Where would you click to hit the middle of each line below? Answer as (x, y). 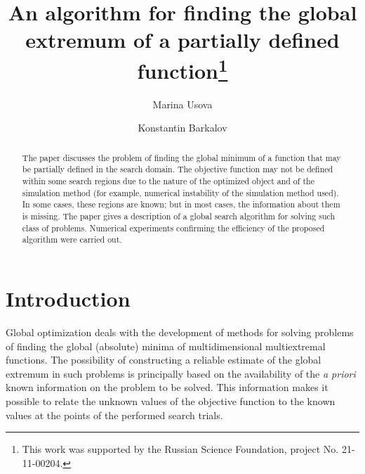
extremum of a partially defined (182, 40)
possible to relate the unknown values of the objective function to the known (171, 401)
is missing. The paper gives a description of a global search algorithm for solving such (179, 216)
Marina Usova (182, 104)
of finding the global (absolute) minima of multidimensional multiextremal (166, 346)
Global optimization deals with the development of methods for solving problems (180, 332)
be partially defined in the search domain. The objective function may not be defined (178, 169)
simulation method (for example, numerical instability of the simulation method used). (180, 192)
